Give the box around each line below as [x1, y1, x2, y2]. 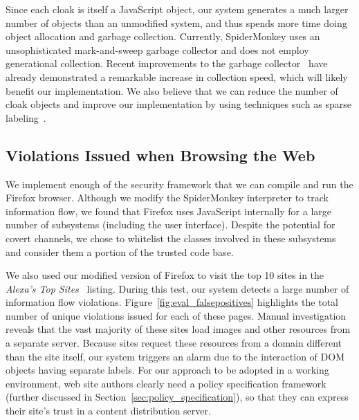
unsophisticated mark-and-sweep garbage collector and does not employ [6, 42, 309, 57]
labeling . [6, 110, 46, 125]
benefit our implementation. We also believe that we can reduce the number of [6, 83, 338, 98]
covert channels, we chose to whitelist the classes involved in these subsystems [6, 230, 336, 245]
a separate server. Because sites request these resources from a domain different [6, 336, 342, 350]
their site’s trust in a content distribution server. [6, 403, 211, 418]
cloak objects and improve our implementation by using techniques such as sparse [6, 97, 351, 111]
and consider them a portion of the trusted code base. [6, 244, 234, 259]
